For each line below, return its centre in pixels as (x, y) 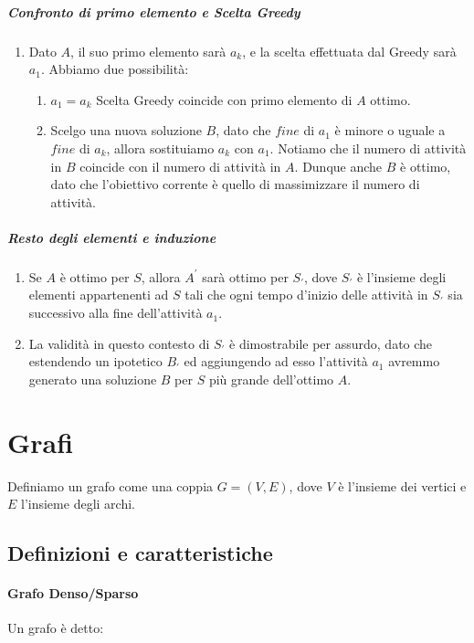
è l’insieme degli (401, 276)
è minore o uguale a (390, 130)
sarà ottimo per (245, 276)
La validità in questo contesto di (119, 343)
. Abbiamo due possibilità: (115, 69)
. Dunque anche (338, 166)
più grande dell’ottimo (271, 379)
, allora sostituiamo (160, 148)
